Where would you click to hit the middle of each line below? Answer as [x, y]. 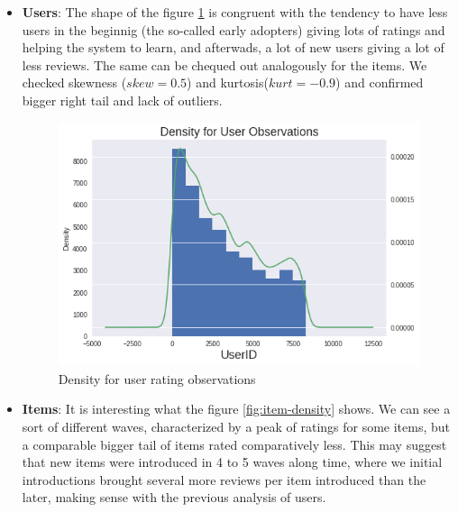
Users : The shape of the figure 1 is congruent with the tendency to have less [235, 12]
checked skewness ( [74, 82]
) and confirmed [380, 82]
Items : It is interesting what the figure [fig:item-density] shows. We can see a [236, 409]
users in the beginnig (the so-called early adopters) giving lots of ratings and [234, 29]
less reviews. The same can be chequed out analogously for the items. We [224, 64]
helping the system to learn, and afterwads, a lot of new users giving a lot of [233, 47]
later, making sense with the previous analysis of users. [174, 497]
